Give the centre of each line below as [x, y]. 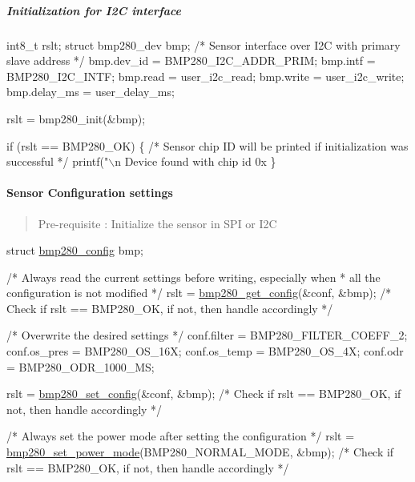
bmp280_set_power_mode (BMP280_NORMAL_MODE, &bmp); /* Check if [200, 452]
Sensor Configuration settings [90, 193]
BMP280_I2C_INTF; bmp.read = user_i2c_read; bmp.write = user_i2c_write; [205, 76]
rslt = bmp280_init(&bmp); [76, 118]
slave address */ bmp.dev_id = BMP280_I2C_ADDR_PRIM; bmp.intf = [191, 60]
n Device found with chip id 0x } [195, 161]
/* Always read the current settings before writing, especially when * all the [193, 277]
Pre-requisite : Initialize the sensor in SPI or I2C [157, 223]
